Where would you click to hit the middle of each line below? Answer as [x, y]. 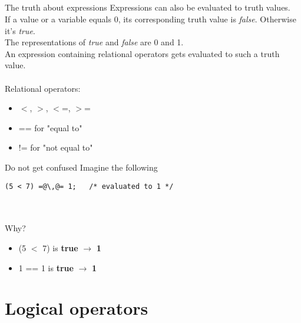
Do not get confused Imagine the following [81, 167]
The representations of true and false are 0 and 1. [94, 42]
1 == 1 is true [46, 267]
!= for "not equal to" [56, 147]
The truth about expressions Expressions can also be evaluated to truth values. [148, 7]
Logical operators [77, 308]
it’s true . [20, 30]
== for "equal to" [50, 127]
